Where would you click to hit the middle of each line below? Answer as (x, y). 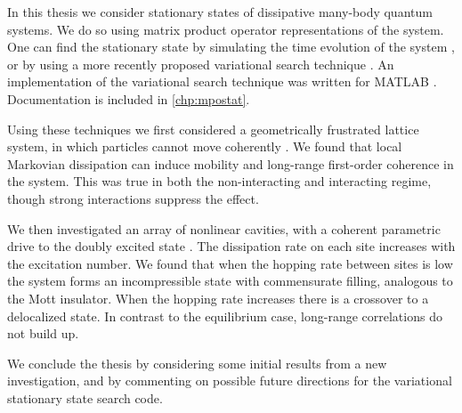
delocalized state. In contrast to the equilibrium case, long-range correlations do (225, 316)
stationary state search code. (85, 397)
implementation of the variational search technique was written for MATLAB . (222, 81)
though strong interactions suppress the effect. (133, 198)
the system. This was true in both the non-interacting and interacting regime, (219, 181)
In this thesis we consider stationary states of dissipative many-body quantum (220, 12)
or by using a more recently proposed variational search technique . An (201, 64)
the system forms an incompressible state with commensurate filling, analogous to (230, 281)
